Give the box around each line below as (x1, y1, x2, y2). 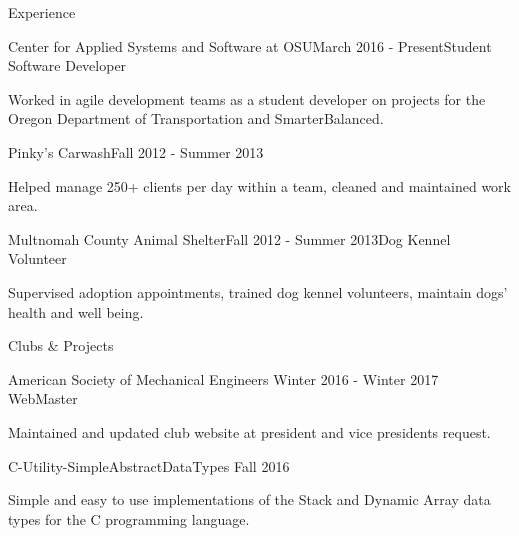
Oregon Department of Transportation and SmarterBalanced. (8, 108, 384, 129)
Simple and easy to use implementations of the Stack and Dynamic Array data (8, 489, 491, 510)
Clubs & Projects (8, 335, 114, 356)
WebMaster (8, 388, 78, 409)
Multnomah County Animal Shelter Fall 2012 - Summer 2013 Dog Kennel (8, 228, 451, 249)
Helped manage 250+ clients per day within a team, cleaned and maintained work (8, 175, 511, 196)
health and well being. (8, 301, 144, 322)
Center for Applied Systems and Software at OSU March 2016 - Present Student (8, 35, 492, 56)
